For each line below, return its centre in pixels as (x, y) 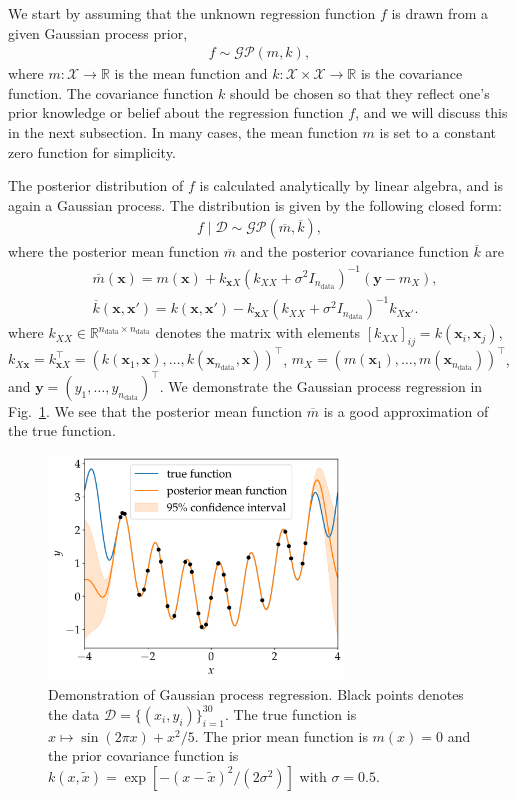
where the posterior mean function (113, 251)
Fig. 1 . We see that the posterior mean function (155, 410)
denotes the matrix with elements (258, 332)
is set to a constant (438, 132)
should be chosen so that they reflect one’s (360, 92)
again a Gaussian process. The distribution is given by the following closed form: (255, 204)
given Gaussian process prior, (98, 32)
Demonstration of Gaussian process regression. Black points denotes (256, 694)
